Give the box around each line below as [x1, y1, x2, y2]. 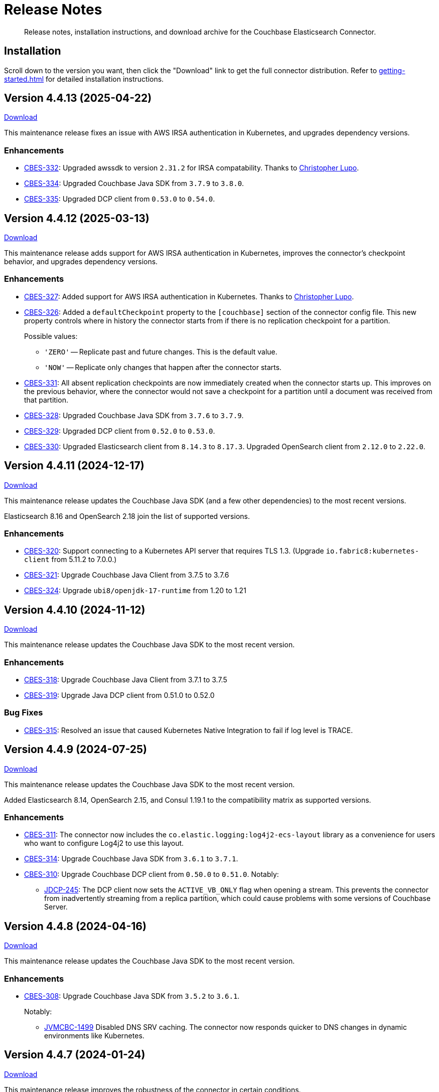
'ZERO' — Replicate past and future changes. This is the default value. [44, 347, 277, 356]
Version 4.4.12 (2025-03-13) [4, 212, 150, 225]
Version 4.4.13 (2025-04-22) [4, 92, 152, 105]
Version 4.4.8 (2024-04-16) [4, 920, 147, 933]
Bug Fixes [4, 707, 43, 718]
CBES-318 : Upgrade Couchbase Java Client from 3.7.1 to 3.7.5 [24, 675, 227, 684]
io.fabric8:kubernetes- [326, 547, 419, 556]
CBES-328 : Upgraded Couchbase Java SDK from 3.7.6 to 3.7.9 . [24, 411, 244, 420]
